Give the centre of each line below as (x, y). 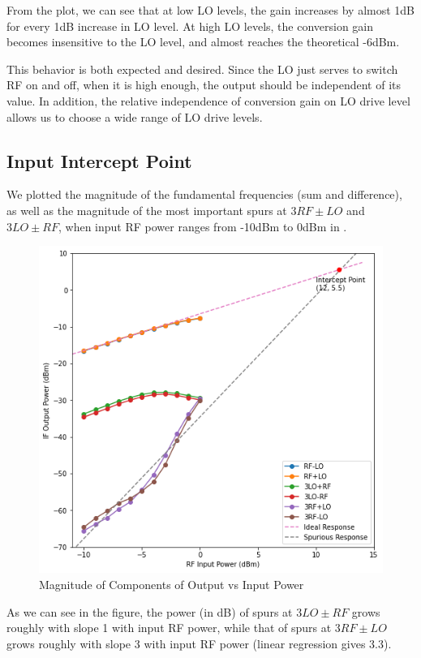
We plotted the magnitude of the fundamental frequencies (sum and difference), (204, 194)
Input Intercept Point (99, 160)
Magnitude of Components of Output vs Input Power (172, 584)
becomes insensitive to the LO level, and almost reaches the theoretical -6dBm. (203, 42)
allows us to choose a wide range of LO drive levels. (135, 116)
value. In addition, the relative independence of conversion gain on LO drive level (208, 100)
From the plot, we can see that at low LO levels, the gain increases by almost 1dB (211, 10)
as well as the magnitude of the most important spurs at (147, 210)
